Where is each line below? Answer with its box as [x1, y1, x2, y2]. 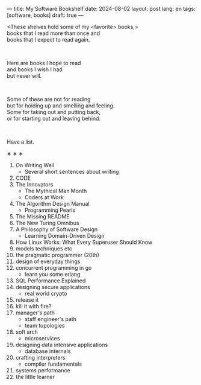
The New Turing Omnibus [15, 220, 79, 226]
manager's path [15, 309, 55, 316]
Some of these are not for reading [7, 96, 91, 103]
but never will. [7, 72, 42, 79]
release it [15, 296, 39, 304]
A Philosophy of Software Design [15, 226, 98, 233]
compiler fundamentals [24, 360, 82, 367]
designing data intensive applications [15, 341, 108, 348]
